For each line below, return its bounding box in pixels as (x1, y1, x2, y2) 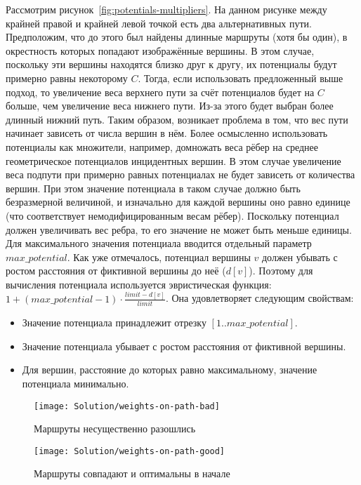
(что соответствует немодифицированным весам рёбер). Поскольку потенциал (6, 208, 339, 222)
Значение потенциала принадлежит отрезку (22, 315, 206, 330)
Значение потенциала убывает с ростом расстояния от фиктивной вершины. (22, 338, 346, 353)
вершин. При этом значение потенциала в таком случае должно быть (6, 180, 301, 195)
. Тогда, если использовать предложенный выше (138, 70, 343, 85)
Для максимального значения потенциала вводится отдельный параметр (6, 236, 312, 251)
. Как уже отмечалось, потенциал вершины (67, 249, 251, 264)
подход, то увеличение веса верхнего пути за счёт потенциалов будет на (6, 84, 315, 99)
